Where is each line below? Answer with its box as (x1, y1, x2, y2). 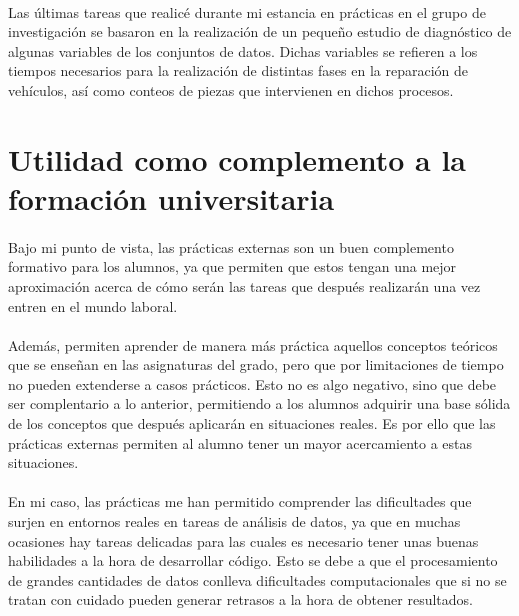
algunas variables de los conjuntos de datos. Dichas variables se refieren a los (8, 40, 478, 61)
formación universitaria (8, 177, 335, 218)
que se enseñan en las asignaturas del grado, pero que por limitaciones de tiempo (8, 354, 504, 375)
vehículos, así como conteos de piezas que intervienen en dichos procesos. (8, 79, 454, 100)
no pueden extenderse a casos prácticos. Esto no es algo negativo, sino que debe (8, 373, 497, 394)
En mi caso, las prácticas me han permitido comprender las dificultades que (8, 491, 472, 512)
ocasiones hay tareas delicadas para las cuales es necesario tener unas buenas (8, 530, 479, 551)
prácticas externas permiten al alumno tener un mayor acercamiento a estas (8, 432, 473, 453)
